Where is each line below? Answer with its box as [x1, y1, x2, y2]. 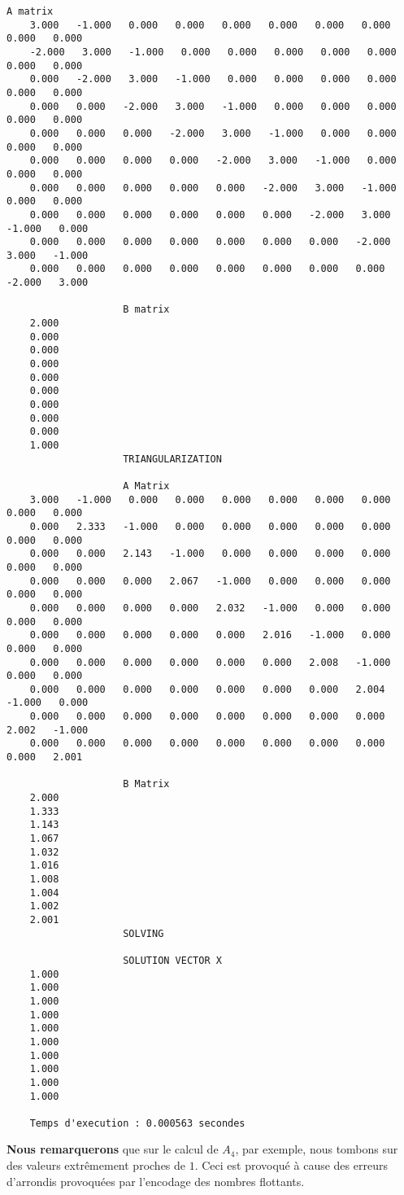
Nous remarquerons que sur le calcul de [7, 1140, 219, 1158]
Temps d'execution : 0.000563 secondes [29, 1117, 245, 1129]
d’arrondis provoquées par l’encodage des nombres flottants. [7, 1172, 305, 1189]
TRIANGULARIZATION [123, 453, 222, 465]
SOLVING [123, 927, 164, 939]
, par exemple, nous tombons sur [235, 1140, 398, 1158]
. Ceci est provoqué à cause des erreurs [194, 1157, 388, 1174]
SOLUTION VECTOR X [123, 954, 222, 966]
